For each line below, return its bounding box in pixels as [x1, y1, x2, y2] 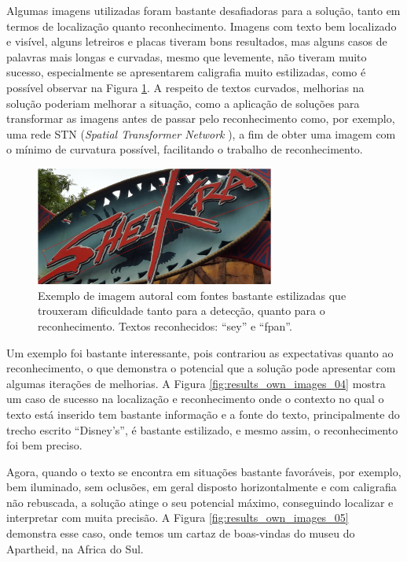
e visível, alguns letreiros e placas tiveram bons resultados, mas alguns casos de [6, 33, 387, 50]
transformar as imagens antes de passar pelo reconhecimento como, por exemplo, [6, 110, 395, 127]
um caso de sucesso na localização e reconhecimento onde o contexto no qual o [6, 390, 384, 407]
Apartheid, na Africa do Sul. [6, 540, 144, 556]
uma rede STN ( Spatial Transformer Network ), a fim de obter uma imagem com [6, 125, 396, 142]
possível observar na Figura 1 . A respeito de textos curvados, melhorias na [6, 79, 365, 95]
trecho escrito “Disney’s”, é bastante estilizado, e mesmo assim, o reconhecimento [6, 421, 398, 438]
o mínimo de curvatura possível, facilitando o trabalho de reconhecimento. [6, 141, 363, 157]
